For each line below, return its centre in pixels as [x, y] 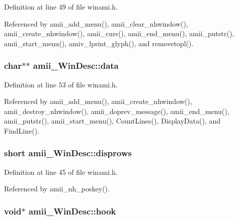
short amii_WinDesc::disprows [68, 153]
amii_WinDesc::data [76, 66]
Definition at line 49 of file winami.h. [61, 7]
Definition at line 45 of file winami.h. [61, 172]
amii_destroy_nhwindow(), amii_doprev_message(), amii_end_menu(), [117, 111]
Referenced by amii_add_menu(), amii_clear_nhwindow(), [96, 23]
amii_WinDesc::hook [72, 211]
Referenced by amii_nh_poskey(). [57, 189]
